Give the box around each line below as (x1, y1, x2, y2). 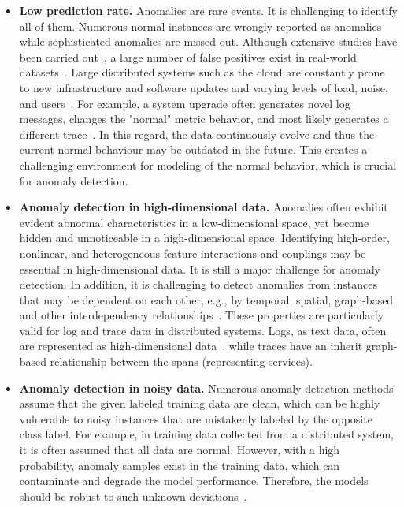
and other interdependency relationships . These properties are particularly (19, 307, 384, 323)
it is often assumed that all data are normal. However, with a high (19, 442, 340, 458)
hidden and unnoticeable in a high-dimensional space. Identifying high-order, (19, 229, 390, 246)
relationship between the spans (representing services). (50, 353, 313, 370)
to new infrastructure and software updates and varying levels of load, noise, (19, 79, 388, 95)
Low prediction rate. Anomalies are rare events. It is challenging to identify (19, 2, 398, 18)
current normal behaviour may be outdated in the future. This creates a (19, 141, 368, 158)
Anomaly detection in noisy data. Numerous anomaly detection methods (19, 379, 394, 396)
